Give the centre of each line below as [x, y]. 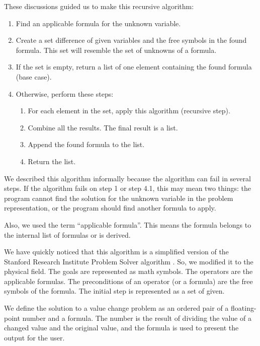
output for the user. [34, 337]
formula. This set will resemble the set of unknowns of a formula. [116, 50]
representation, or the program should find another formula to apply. [110, 208]
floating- [244, 308]
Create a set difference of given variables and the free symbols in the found [131, 40]
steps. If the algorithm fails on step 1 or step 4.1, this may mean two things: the [127, 188]
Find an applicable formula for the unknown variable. [98, 23]
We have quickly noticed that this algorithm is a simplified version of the [116, 252]
